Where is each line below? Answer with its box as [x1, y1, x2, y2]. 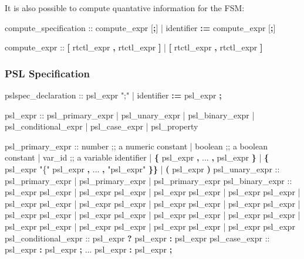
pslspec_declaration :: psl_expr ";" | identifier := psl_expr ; [5, 89, 222, 101]
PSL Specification [5, 66, 90, 80]
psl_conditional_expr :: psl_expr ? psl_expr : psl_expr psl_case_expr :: [5, 231, 270, 244]
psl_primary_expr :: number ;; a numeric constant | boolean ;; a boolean [5, 139, 268, 152]
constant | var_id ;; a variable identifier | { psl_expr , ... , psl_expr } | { [5, 151, 269, 163]
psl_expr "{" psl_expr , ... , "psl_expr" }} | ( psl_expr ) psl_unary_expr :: [5, 162, 280, 175]
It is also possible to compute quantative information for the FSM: [5, 2, 245, 13]
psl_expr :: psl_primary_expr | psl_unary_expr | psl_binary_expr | [5, 108, 255, 121]
